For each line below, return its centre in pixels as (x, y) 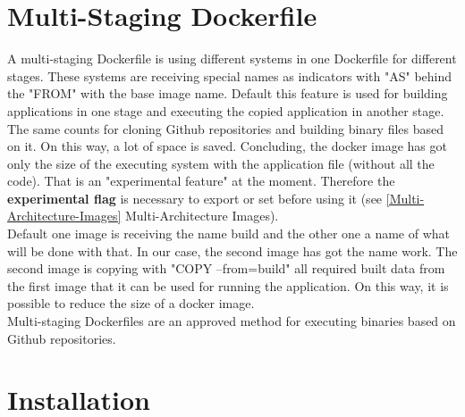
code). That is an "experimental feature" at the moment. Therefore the (201, 181)
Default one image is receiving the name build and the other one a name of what (228, 234)
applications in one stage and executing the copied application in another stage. (226, 110)
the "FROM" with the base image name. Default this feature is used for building (228, 93)
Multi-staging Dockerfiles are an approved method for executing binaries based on (232, 321)
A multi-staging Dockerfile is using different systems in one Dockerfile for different (232, 58)
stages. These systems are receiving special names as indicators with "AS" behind (230, 75)
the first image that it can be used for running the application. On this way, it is (228, 285)
